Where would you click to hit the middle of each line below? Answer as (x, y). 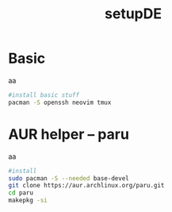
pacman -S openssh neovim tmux (60, 102)
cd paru (21, 193)
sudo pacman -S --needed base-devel (69, 178)
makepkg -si (28, 200)
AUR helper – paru (69, 134)
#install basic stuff (44, 95)
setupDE (133, 14)
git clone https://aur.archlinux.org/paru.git (86, 186)
